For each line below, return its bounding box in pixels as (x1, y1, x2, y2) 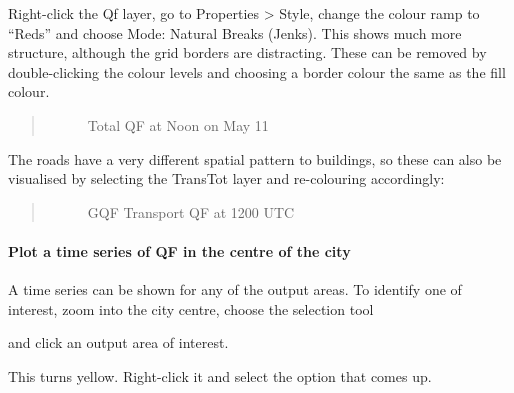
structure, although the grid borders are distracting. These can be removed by (8, 42, 487, 63)
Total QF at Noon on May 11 (87, 114, 269, 135)
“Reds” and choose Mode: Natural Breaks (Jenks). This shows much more (8, 22, 462, 43)
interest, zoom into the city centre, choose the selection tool (8, 298, 374, 319)
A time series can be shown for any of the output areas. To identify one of (8, 279, 462, 300)
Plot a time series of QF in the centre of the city (8, 240, 351, 261)
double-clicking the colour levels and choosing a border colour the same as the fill (8, 61, 506, 82)
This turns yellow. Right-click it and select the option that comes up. (8, 365, 432, 386)
